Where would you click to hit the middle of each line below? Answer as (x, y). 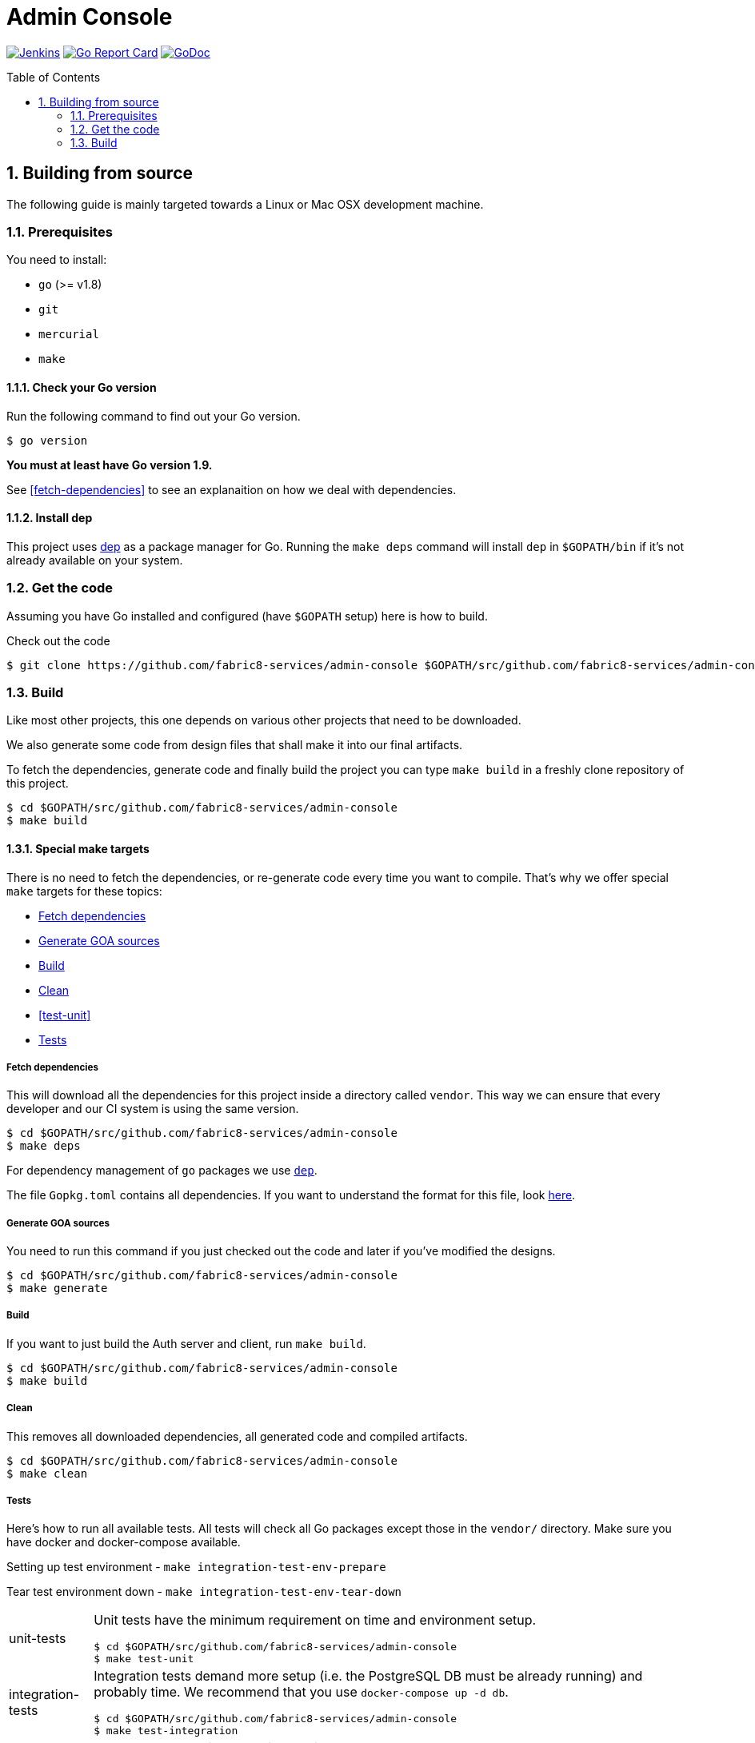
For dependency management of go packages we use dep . (162, 1171)
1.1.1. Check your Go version (82, 387)
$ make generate (57, 1288)
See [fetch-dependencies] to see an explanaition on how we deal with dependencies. (232, 489)
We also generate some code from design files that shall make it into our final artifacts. (235, 745)
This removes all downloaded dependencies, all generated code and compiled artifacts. (237, 1436)
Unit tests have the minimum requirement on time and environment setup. (315, 1620)
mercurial (69, 335)
